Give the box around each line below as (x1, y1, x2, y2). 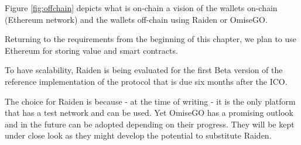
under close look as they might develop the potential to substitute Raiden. (5, 129, 272, 141)
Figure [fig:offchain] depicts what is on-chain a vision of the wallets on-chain (5, 2, 278, 13)
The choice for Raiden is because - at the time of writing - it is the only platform (5, 95, 296, 107)
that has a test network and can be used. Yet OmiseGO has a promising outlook (5, 106, 293, 119)
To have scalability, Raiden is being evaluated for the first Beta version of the (5, 64, 283, 76)
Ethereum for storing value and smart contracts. (5, 44, 178, 56)
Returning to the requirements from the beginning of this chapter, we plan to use (5, 33, 297, 45)
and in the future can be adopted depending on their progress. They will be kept (5, 118, 295, 130)
